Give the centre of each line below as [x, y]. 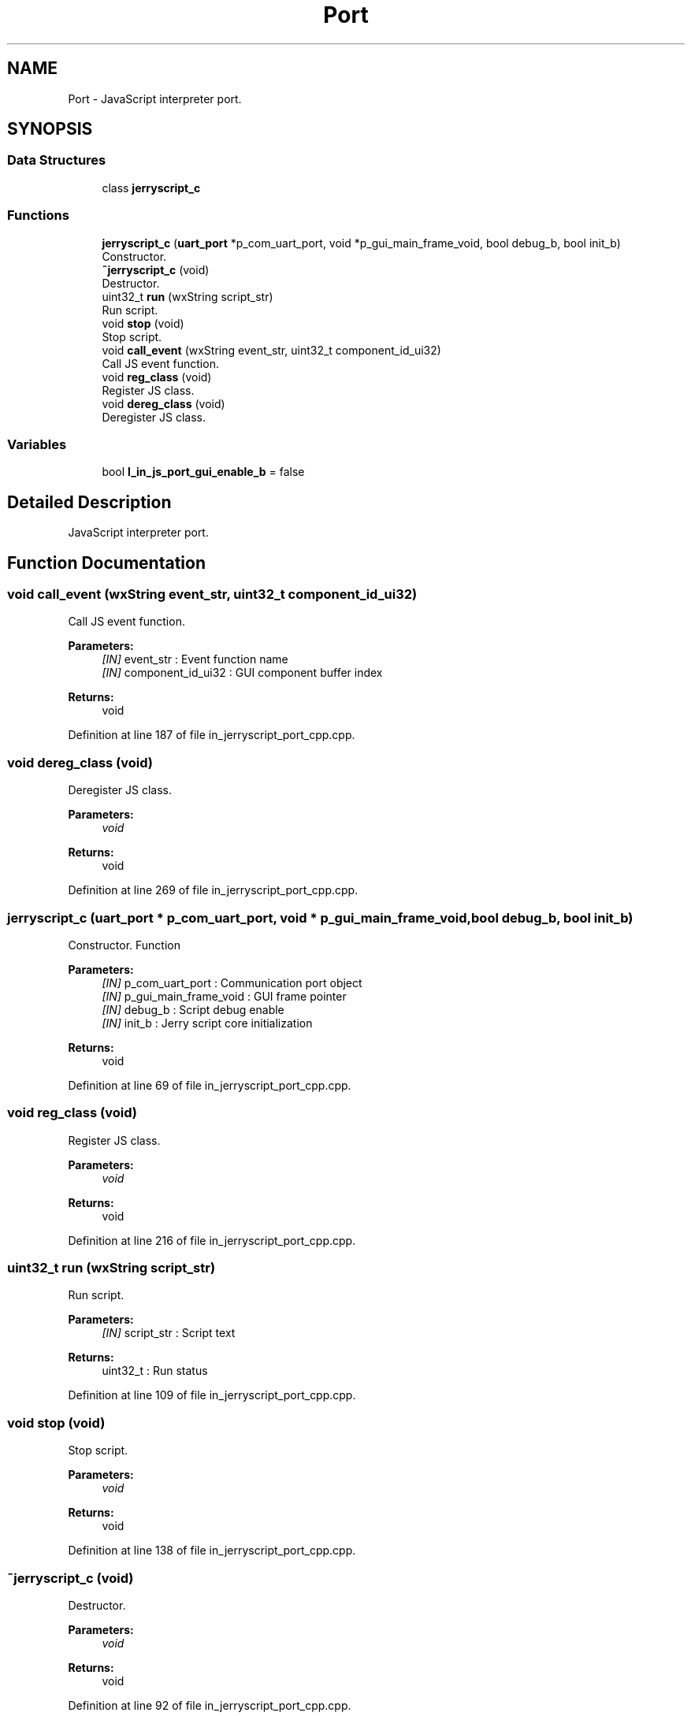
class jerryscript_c [151, 188]
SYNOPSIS [50, 129]
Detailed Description [89, 502]
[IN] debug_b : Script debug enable [193, 1009]
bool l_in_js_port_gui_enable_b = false [203, 472]
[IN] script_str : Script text [169, 1333]
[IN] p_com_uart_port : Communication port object [232, 982]
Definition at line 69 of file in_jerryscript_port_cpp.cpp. [210, 1085]
